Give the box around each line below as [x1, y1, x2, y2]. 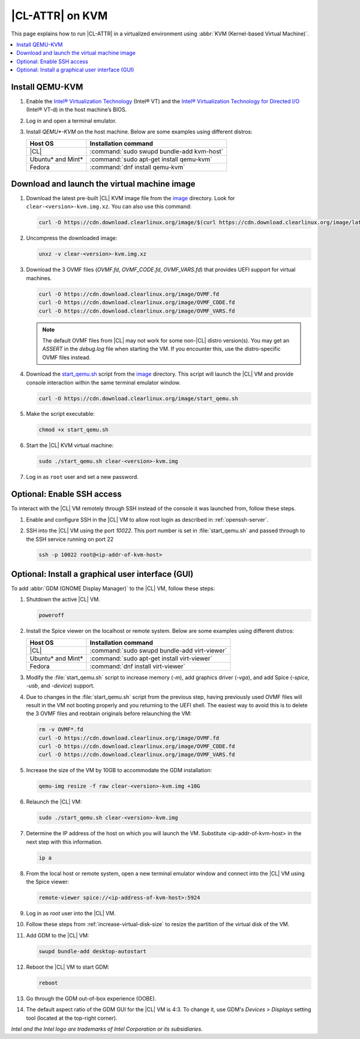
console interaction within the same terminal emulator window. [26, 379, 181, 386]
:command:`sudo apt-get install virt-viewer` [89, 654, 212, 662]
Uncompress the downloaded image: [26, 234, 118, 242]
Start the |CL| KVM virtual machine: [26, 442, 114, 449]
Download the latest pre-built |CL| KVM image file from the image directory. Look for [26, 195, 235, 202]
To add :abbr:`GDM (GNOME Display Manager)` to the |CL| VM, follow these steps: [11, 585, 215, 592]
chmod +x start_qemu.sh [38, 427, 109, 433]
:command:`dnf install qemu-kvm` [89, 163, 185, 171]
